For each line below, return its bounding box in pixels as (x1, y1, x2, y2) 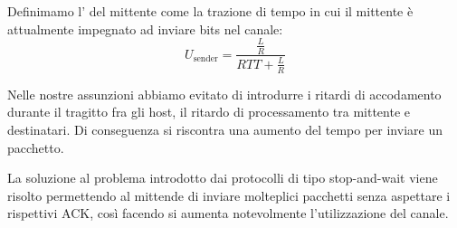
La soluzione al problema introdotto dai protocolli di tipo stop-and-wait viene (7, 168, 438, 187)
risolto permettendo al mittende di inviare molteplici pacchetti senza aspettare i (7, 185, 451, 204)
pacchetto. (7, 138, 64, 157)
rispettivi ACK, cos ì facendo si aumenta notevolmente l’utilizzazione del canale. (7, 204, 449, 223)
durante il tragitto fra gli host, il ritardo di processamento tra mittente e (7, 102, 411, 121)
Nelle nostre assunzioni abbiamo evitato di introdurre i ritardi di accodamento (7, 84, 442, 103)
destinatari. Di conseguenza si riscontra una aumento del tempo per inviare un (7, 119, 443, 138)
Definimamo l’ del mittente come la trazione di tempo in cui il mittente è (7, 2, 414, 20)
